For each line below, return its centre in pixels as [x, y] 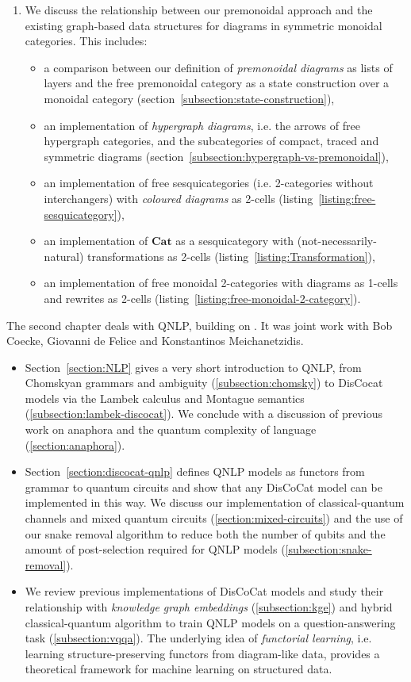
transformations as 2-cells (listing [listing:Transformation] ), [231, 256]
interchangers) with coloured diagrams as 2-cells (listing [179, 198]
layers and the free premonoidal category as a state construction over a [217, 83]
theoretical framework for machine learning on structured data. [179, 669]
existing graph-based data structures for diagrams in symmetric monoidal [204, 25]
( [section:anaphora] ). [75, 444]
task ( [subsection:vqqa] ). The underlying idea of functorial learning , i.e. [198, 638]
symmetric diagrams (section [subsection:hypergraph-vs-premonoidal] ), [216, 156]
